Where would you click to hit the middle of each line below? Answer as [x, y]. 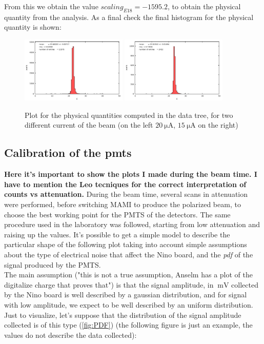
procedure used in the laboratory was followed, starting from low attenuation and [132, 224]
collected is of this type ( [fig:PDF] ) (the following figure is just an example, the [128, 325]
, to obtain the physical [204, 6]
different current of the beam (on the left [89, 125]
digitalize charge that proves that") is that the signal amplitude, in [109, 284]
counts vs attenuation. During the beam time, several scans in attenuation [126, 194]
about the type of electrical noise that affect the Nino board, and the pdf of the [129, 254]
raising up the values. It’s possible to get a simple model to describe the [117, 234]
